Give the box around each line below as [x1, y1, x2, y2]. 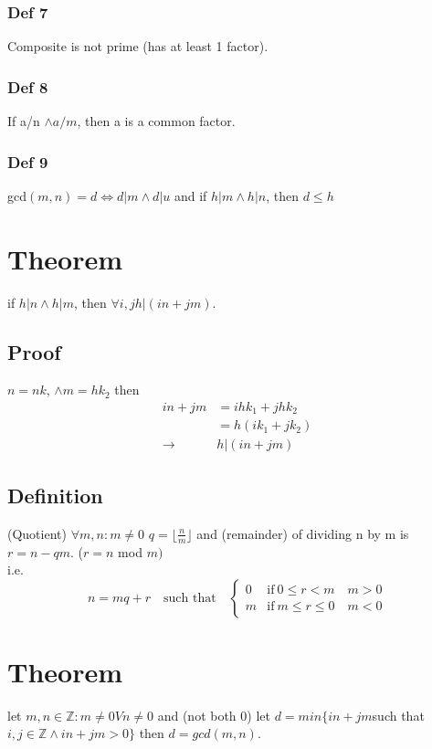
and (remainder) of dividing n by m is [196, 523, 409, 543]
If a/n [7, 111, 40, 131]
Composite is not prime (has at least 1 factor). [7, 37, 269, 56]
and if [174, 185, 207, 205]
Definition [7, 480, 103, 509]
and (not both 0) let [157, 705, 270, 724]
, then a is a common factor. [77, 111, 236, 131]
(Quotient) [7, 523, 67, 543]
